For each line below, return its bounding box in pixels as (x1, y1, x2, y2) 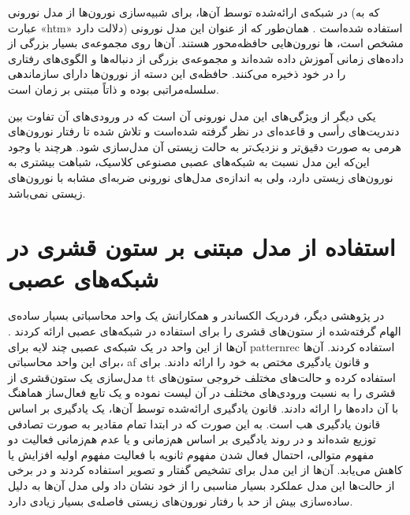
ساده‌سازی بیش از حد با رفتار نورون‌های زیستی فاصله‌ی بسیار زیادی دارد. (8, 492, 353, 509)
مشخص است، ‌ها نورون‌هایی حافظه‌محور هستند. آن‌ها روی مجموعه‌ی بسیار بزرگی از (8, 35, 404, 51)
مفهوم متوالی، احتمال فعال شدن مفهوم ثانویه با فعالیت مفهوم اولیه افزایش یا (8, 446, 375, 462)
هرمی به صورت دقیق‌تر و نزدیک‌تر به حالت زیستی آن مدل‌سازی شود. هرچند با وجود (8, 138, 401, 154)
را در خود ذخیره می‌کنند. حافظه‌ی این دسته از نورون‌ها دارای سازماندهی (8, 65, 346, 82)
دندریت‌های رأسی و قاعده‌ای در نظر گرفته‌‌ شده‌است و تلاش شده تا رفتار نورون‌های (8, 123, 400, 139)
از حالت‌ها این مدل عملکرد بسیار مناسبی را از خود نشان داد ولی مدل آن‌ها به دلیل (8, 476, 395, 493)
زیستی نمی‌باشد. (8, 184, 86, 201)
